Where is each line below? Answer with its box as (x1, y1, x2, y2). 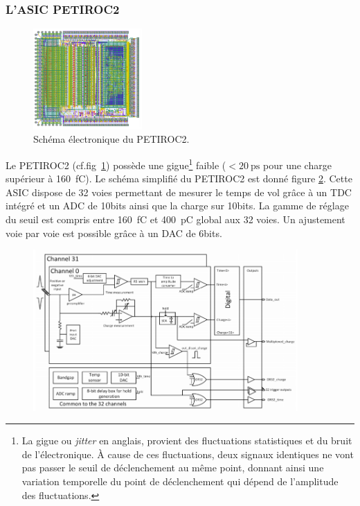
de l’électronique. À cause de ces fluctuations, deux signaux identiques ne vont (21, 446, 354, 461)
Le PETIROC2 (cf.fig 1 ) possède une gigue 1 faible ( (6, 155, 226, 172)
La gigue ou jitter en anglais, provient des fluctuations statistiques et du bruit (21, 433, 352, 448)
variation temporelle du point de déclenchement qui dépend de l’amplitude (21, 474, 339, 489)
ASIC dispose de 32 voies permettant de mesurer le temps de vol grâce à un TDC (6, 184, 352, 199)
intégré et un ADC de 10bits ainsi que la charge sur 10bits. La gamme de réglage (6, 198, 349, 213)
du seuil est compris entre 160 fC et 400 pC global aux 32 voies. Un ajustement (6, 211, 345, 226)
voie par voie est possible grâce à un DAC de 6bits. (6, 225, 222, 240)
